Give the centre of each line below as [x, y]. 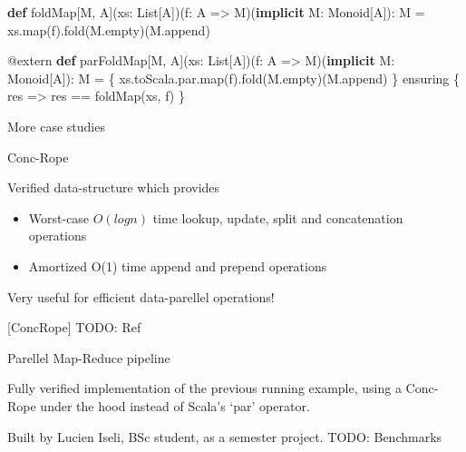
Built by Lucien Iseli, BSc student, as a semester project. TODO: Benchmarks [225, 436]
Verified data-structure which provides [114, 187]
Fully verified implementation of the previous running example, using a [204, 388]
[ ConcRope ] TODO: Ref [74, 327]
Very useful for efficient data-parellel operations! [141, 296]
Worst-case [59, 217]
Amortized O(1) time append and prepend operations [178, 265]
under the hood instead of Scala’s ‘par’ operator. [175, 405]
